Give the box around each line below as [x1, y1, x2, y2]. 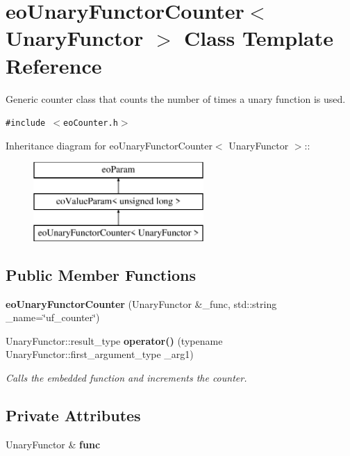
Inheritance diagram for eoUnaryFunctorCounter [6, 138, 212, 152]
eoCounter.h [63, 118, 118, 129]
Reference [6, 51, 102, 79]
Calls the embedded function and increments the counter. [6, 370, 247, 384]
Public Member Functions [6, 263, 196, 285]
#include [6, 118, 46, 129]
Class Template [183, 24, 333, 52]
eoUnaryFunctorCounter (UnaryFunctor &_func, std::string [6, 296, 277, 311]
